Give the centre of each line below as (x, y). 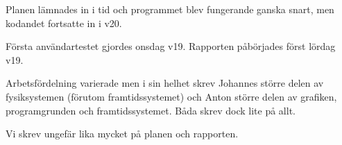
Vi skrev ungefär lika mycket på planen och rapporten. (122, 134)
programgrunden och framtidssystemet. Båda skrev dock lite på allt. (151, 110)
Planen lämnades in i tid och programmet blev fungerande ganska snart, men (170, 9)
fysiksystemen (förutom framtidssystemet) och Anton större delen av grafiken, (171, 96)
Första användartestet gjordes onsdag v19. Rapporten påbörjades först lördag (171, 46)
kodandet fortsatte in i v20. (64, 23)
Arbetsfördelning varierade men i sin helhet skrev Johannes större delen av (165, 83)
